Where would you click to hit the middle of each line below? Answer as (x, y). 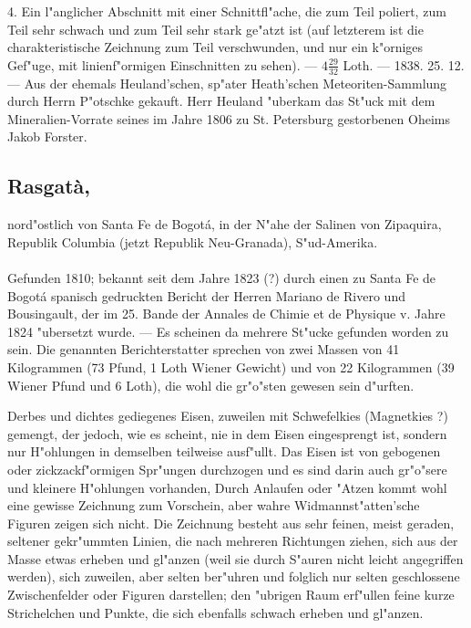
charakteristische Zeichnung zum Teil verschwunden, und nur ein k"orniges (215, 47)
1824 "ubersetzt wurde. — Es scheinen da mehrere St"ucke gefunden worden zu (228, 331)
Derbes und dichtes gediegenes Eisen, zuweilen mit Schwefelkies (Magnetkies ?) (228, 416)
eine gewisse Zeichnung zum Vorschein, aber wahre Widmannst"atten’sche (214, 505)
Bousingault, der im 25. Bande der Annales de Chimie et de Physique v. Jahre (226, 314)
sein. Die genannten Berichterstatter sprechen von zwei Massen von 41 (204, 349)
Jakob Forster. (47, 136)
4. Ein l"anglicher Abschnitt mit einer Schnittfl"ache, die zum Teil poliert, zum (227, 11)
